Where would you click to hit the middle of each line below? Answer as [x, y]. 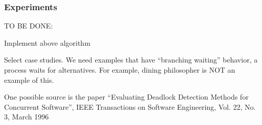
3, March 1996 [27, 117]
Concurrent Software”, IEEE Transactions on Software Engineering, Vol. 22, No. [130, 106]
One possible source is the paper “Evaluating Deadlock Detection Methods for [126, 97]
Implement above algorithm [47, 42]
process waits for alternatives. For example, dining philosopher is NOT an [120, 70]
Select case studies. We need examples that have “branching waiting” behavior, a [131, 60]
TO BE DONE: [29, 26]
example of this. [29, 80]
